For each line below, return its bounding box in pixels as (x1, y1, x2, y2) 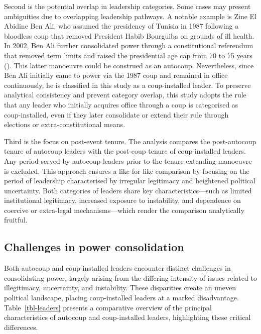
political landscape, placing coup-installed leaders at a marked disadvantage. (4, 292, 239, 303)
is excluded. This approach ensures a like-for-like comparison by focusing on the (4, 165, 249, 176)
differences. (4, 321, 38, 332)
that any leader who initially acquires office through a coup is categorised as (4, 99, 238, 109)
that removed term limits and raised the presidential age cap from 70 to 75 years (4, 50, 252, 60)
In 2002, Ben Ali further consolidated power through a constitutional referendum (4, 40, 253, 51)
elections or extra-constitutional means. (4, 119, 125, 130)
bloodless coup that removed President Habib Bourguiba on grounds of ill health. (4, 30, 254, 41)
